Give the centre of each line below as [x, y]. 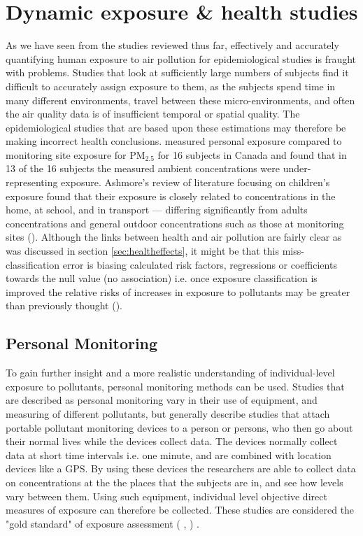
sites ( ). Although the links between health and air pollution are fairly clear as [174, 237]
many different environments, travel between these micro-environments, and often [180, 100]
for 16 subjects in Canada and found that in [252, 154]
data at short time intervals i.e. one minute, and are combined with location [169, 454]
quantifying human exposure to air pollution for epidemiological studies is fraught [181, 58]
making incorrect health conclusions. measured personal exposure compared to [174, 141]
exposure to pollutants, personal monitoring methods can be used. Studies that [175, 386]
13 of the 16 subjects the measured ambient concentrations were [143, 168]
